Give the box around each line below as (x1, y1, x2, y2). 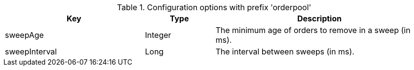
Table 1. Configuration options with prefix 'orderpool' (117, 2, 312, 12)
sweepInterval (5, 47, 57, 56)
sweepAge (5, 30, 44, 40)
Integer (145, 30, 171, 40)
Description (297, 14, 342, 23)
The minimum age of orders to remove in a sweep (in (215, 25, 411, 35)
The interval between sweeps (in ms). (215, 47, 355, 56)
